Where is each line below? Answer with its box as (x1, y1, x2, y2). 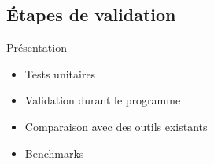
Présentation (6, 39, 67, 56)
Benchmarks (24, 144, 84, 161)
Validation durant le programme (24, 92, 181, 108)
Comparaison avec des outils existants (24, 118, 208, 134)
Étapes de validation (6, 2, 176, 27)
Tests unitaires (24, 65, 96, 82)
